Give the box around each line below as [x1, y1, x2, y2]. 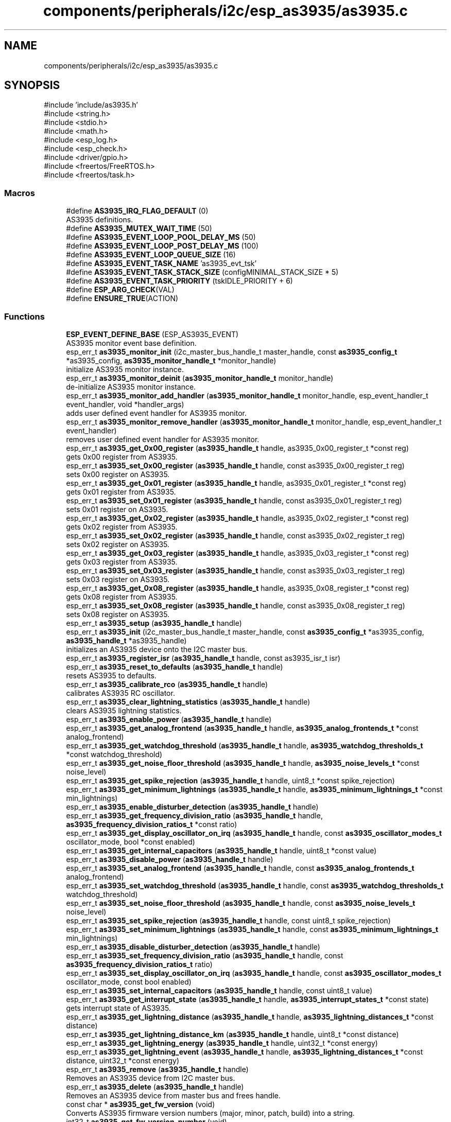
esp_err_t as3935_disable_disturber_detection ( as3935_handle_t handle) [66, 942, 320, 951]
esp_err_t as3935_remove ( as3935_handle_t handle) [66, 1064, 249, 1074]
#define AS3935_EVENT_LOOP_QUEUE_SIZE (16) [66, 250, 236, 259]
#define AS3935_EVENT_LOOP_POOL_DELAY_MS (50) [66, 233, 256, 242]
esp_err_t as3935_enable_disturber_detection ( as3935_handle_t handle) [66, 802, 319, 811]
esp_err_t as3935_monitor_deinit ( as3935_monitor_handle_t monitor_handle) [66, 373, 334, 382]
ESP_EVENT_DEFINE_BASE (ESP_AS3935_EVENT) [66, 329, 239, 339]
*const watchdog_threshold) [66, 749, 163, 759]
